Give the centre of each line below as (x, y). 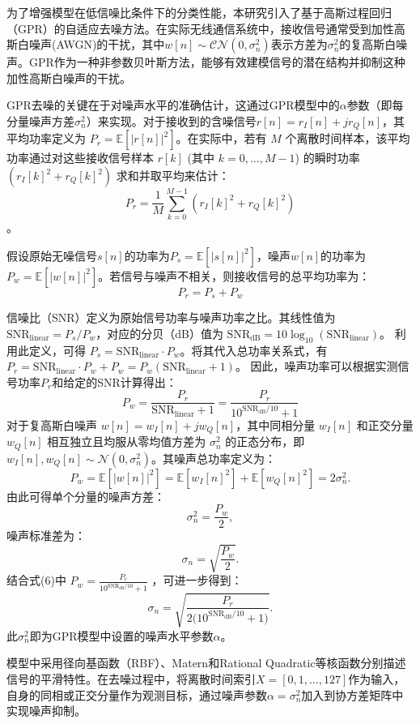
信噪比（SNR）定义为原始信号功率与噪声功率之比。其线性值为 (171, 317)
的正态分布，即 (265, 441)
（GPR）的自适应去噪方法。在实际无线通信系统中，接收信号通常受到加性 (200, 28)
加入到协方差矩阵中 (352, 694)
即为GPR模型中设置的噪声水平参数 (121, 635)
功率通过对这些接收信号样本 (80, 158)
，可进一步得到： (197, 580)
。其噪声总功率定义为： (214, 458)
